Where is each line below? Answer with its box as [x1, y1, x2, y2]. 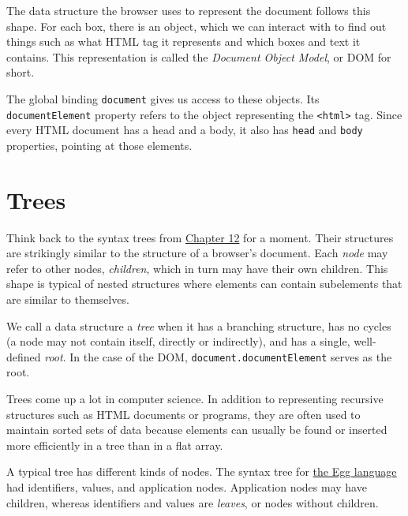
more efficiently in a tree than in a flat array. [6, 436, 223, 453]
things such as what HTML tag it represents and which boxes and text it [6, 33, 361, 50]
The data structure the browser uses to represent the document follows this [6, 2, 371, 18]
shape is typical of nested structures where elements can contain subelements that [6, 275, 402, 292]
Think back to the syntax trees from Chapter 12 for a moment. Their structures [6, 229, 394, 245]
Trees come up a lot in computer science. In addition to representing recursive [6, 391, 384, 407]
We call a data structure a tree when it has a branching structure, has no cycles [6, 317, 391, 334]
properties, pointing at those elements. [6, 136, 193, 153]
